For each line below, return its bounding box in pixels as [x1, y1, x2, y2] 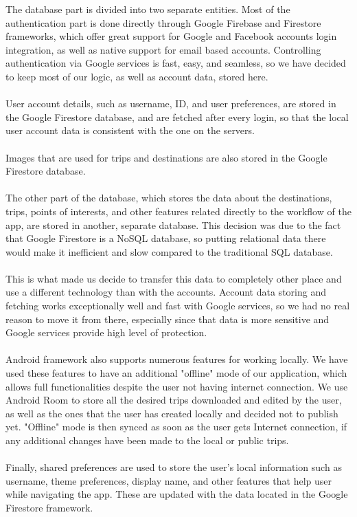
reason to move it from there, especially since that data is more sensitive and [5, 311, 330, 326]
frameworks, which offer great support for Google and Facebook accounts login [5, 29, 337, 43]
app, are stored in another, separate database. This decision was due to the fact [5, 217, 341, 232]
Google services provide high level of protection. [5, 325, 207, 340]
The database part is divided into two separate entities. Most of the [5, 2, 290, 16]
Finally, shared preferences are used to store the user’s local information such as [5, 460, 342, 474]
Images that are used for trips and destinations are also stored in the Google [5, 150, 327, 164]
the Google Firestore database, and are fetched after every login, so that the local [5, 109, 349, 124]
